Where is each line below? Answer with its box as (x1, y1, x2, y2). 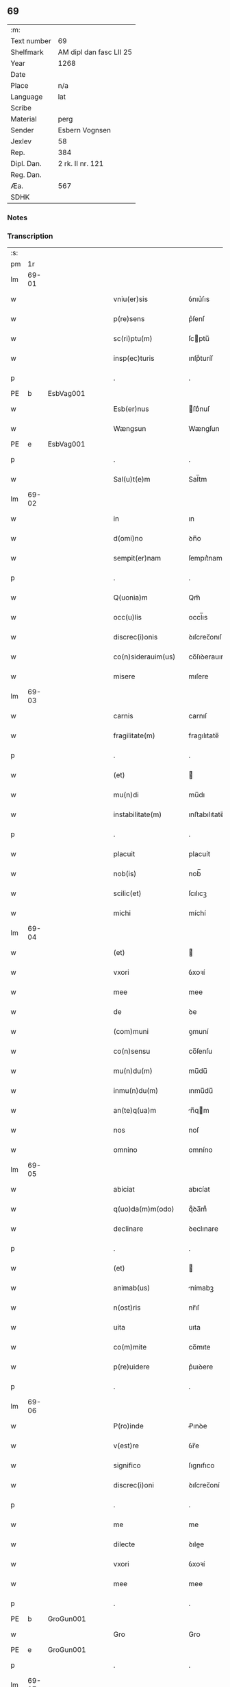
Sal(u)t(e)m (113, 475, 151, 484)
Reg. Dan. (10, 169, 42, 179)
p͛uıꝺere (188, 1362, 214, 1371)
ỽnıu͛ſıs (188, 294, 210, 304)
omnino (113, 1145, 138, 1155)
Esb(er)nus (113, 404, 149, 414)
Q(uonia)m (113, 593, 149, 602)
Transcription (7, 231, 53, 241)
